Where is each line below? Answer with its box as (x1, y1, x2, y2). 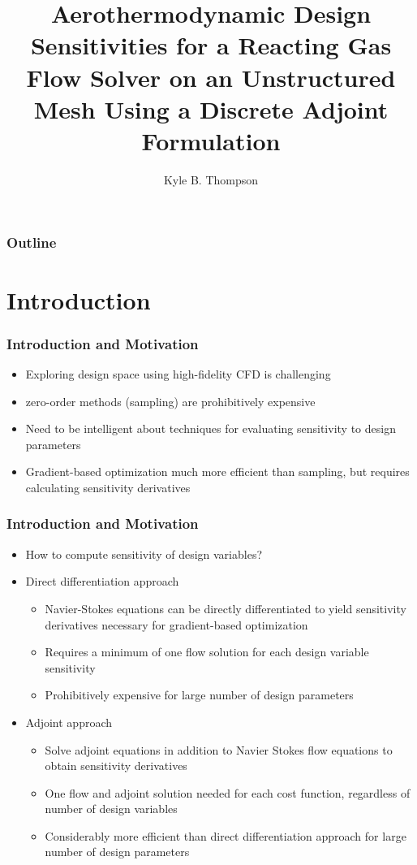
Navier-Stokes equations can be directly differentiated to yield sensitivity (45, 599, 406, 616)
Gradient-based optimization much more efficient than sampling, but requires (25, 463, 410, 480)
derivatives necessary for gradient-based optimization (45, 616, 308, 633)
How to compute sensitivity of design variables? (25, 545, 263, 562)
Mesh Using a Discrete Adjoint (33, 92, 389, 125)
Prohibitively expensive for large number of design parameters (45, 686, 354, 703)
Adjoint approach (25, 713, 113, 730)
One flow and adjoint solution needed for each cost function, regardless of (45, 784, 411, 801)
